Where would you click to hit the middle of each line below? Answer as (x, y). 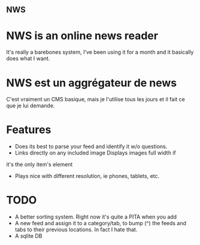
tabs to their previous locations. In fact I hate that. (76, 229)
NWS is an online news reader (82, 36)
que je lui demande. (31, 106)
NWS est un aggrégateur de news (92, 83)
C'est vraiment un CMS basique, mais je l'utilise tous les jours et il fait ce (96, 99)
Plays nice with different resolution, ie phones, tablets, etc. (87, 176)
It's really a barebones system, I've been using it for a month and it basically (100, 52)
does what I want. (28, 59)
